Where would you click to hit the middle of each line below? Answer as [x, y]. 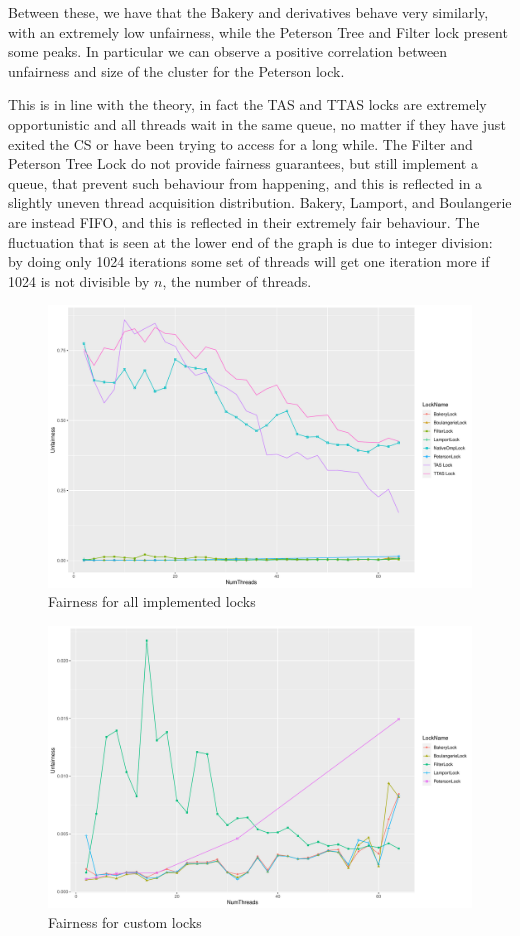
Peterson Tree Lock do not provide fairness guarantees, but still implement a [243, 163]
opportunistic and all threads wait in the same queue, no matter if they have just [257, 123]
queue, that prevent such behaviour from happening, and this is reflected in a [245, 182]
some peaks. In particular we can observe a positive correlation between [228, 51]
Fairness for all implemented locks [152, 601]
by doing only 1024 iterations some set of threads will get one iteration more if [249, 261]
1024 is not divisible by [79, 280]
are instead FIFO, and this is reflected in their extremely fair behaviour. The [244, 221]
